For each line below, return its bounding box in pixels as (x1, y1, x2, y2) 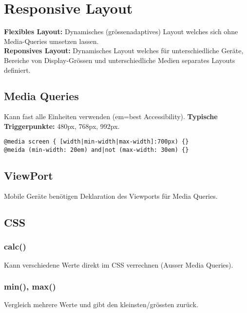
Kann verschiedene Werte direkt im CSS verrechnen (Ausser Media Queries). (4, 259, 233, 270)
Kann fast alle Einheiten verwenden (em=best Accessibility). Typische (4, 111, 218, 122)
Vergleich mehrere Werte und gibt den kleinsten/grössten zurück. (4, 299, 198, 310)
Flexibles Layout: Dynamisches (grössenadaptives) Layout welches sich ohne (4, 26, 238, 37)
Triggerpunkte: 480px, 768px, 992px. (4, 121, 120, 131)
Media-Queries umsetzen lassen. (4, 36, 99, 46)
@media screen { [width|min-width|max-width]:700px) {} (4, 138, 189, 146)
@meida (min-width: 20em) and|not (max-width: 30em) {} (4, 146, 189, 154)
